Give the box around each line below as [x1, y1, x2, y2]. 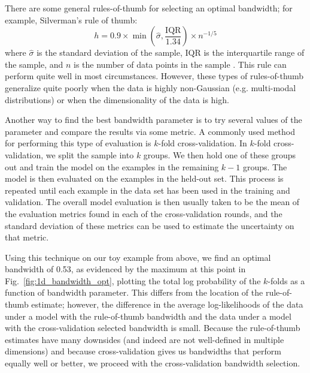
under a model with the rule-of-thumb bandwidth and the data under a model [5, 309, 291, 322]
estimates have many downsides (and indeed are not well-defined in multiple [5, 333, 284, 345]
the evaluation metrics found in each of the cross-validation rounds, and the [5, 207, 282, 219]
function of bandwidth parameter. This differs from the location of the [5, 286, 263, 299]
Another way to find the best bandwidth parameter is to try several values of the [5, 113, 302, 126]
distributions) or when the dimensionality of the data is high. [5, 93, 229, 106]
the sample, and [5, 58, 63, 70]
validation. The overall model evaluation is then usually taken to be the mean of [5, 195, 300, 208]
